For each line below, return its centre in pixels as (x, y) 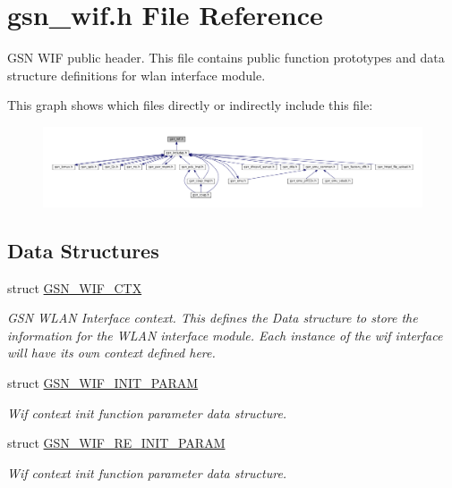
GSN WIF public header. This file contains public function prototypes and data (226, 58)
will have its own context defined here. (111, 353)
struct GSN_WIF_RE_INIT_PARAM (116, 443)
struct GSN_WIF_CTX (75, 287)
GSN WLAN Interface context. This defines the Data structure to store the (213, 318)
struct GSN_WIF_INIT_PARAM (103, 382)
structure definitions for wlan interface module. (136, 75)
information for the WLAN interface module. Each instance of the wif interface (225, 335)
